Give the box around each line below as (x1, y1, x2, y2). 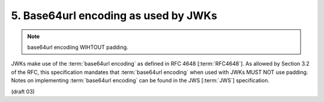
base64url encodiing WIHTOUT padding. (27, 44, 128, 51)
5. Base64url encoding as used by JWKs (11, 9, 217, 22)
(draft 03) (11, 88, 35, 95)
